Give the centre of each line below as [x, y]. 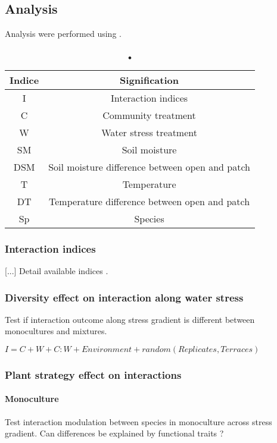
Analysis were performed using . [63, 34]
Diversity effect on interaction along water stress [124, 297]
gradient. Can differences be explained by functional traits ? [114, 433]
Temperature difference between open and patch [150, 201]
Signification [149, 80]
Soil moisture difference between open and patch [149, 166]
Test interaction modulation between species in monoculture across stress [138, 421]
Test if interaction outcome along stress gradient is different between [130, 319]
